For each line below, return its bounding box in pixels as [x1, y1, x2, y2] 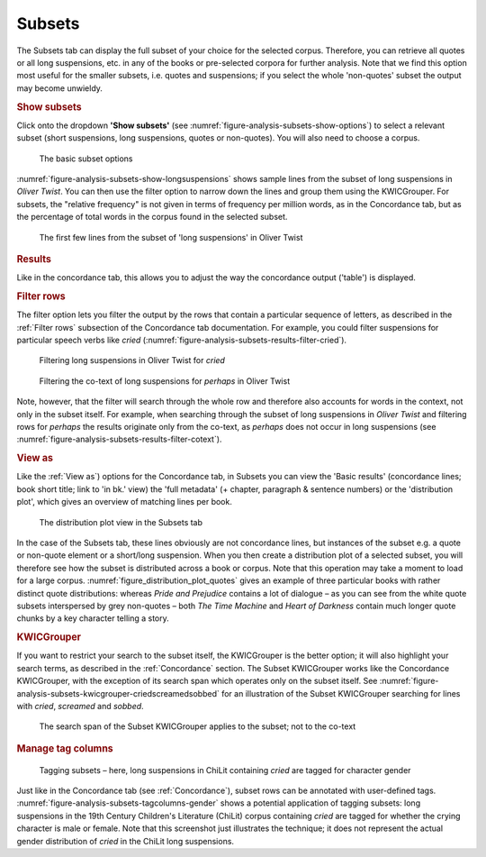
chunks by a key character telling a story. [16, 613, 170, 624]
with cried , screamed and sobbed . [16, 700, 144, 711]
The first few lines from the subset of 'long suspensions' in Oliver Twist [39, 232, 303, 242]
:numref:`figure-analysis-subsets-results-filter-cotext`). [16, 433, 222, 445]
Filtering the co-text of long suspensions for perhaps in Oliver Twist [39, 375, 291, 387]
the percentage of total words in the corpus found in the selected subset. [16, 212, 288, 223]
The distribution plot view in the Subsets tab [39, 516, 202, 527]
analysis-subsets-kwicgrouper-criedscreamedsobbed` [16, 688, 220, 698]
